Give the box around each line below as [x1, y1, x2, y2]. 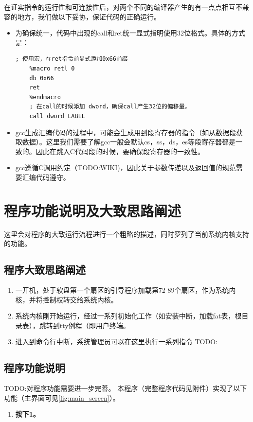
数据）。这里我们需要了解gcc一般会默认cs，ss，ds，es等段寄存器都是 [22, 137, 236, 147]
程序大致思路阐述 [4, 262, 86, 277]
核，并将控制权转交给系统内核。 [15, 294, 118, 304]
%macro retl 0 [29, 65, 75, 72]
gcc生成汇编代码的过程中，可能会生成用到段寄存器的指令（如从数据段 [15, 127, 236, 137]
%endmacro [29, 93, 61, 101]
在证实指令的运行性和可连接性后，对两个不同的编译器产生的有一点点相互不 [4, 2, 242, 12]
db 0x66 [29, 74, 54, 82]
